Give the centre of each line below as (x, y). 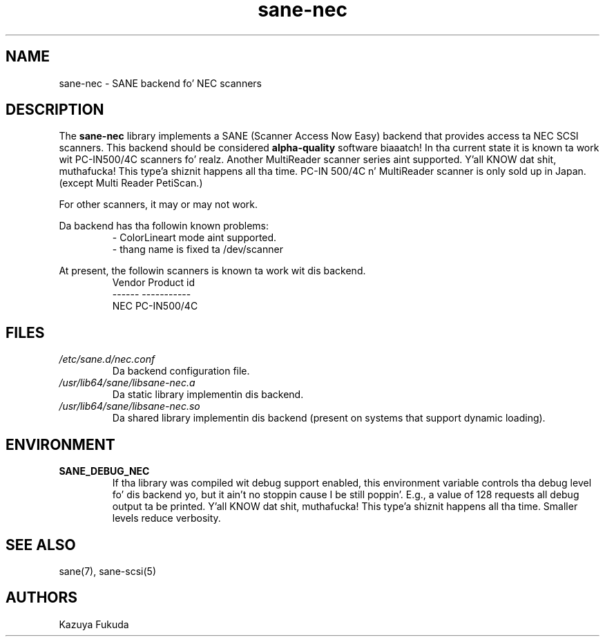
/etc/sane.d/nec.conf (107, 359)
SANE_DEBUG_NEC (104, 471)
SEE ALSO (41, 545)
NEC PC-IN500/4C (155, 306)
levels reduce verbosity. (166, 518)
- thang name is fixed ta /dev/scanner (198, 249)
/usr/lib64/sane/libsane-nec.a (127, 383)
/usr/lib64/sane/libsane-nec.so (129, 406)
